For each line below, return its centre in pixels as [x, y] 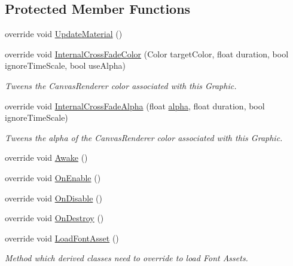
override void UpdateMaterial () [64, 34]
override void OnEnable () [53, 177]
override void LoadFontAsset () [62, 238]
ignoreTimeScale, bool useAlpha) [65, 65]
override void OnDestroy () [54, 218]
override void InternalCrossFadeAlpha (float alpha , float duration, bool [135, 106]
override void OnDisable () [54, 198]
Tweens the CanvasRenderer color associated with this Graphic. [121, 85]
